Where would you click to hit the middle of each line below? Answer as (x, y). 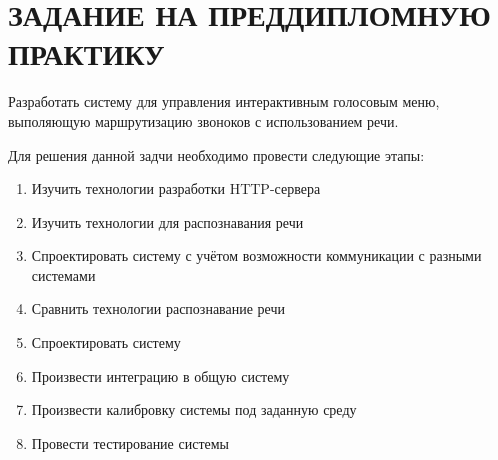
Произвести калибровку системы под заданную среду (194, 409)
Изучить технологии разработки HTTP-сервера (176, 188)
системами (63, 274)
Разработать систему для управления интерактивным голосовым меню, (224, 101)
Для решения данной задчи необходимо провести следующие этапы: (216, 154)
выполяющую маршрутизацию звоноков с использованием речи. (203, 120)
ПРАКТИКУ (86, 53)
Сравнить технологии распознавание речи (158, 308)
